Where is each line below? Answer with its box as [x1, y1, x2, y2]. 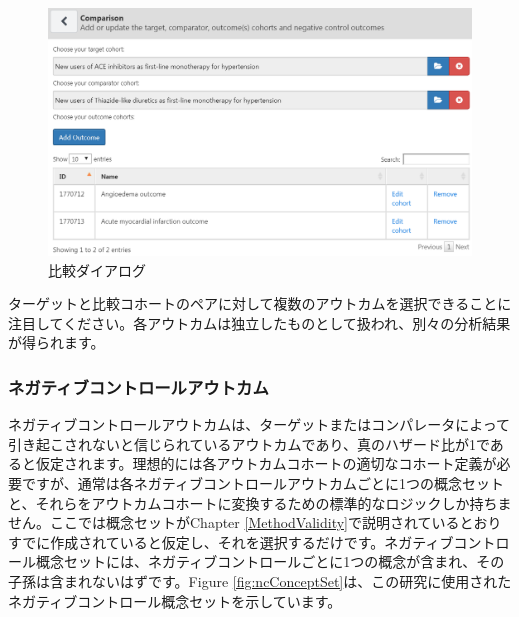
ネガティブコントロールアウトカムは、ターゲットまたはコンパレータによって [8, 414, 511, 435]
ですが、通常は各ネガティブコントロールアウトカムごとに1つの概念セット [21, 472, 504, 493]
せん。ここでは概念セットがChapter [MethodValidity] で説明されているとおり [8, 512, 502, 533]
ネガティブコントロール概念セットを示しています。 [8, 590, 342, 611]
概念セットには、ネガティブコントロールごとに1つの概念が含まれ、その [35, 551, 505, 572]
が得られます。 [8, 332, 105, 353]
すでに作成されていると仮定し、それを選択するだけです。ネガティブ [8, 531, 454, 552]
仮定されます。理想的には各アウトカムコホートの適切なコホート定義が [35, 453, 497, 474]
